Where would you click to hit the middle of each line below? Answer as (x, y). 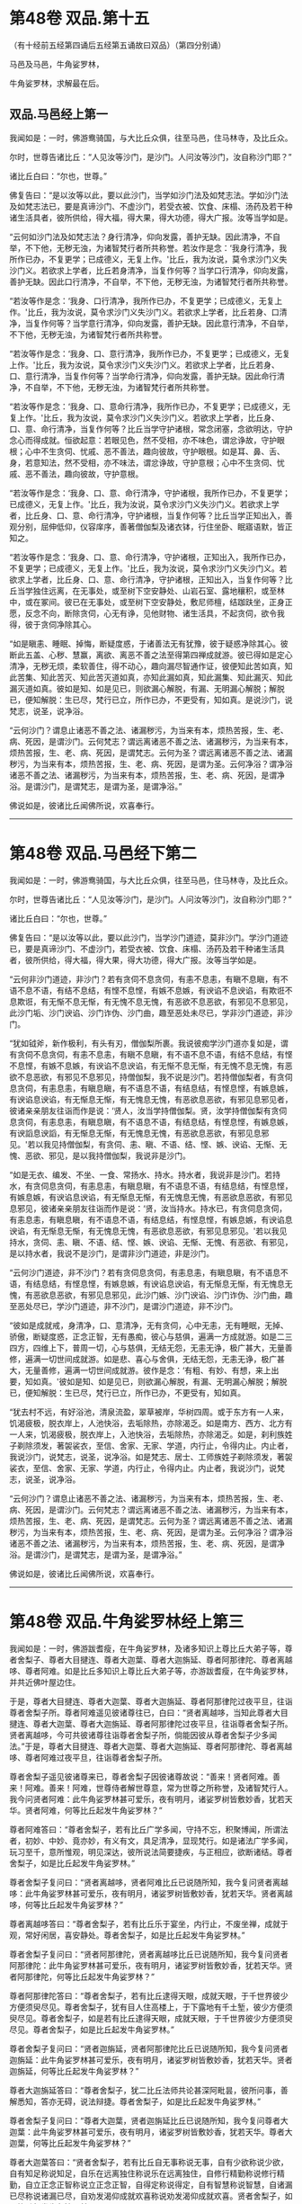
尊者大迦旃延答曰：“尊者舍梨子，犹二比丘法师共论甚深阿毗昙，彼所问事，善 (149, 2090)
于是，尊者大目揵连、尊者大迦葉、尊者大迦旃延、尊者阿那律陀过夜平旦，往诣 (151, 1701)
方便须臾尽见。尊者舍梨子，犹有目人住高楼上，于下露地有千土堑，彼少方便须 (151, 2007)
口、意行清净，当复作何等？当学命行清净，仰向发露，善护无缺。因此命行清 (147, 376)
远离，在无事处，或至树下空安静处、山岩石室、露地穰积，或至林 (166, 591)
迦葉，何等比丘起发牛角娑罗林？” (71, 2143)
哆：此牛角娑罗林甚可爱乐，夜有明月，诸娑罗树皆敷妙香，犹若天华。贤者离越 (151, 1893)
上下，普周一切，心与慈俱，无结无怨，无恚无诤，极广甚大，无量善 (170, 1347)
